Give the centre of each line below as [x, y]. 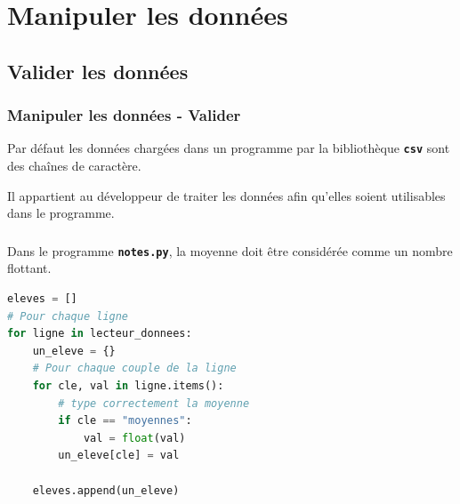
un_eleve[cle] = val [119, 456]
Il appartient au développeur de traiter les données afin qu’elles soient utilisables [226, 195]
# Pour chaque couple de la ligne [134, 368]
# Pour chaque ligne [68, 316]
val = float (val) [134, 438]
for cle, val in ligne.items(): [128, 385]
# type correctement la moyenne [154, 403]
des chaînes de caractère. [74, 166]
